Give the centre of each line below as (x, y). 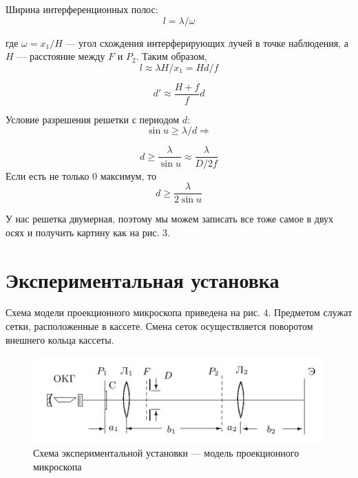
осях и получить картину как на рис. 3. (88, 232)
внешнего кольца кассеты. (60, 339)
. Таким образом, (171, 56)
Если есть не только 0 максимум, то (81, 175)
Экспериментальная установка (143, 279)
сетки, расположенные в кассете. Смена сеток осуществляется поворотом (159, 326)
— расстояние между (61, 56)
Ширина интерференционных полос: (82, 9)
